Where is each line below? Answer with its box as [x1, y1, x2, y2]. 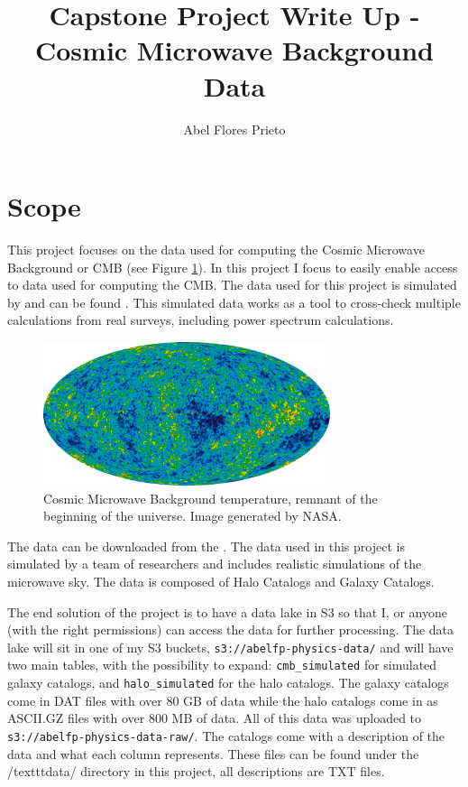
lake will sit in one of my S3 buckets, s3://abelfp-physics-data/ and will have [7, 637, 454, 656]
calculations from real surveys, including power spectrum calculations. [7, 310, 394, 329]
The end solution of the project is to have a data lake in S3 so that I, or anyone [7, 602, 447, 621]
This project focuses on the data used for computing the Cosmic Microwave [7, 240, 425, 259]
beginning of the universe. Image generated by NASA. [43, 506, 342, 525]
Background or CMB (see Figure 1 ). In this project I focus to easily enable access [7, 257, 458, 276]
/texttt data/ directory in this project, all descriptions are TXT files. [7, 762, 385, 781]
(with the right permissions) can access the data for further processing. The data [7, 620, 454, 639]
